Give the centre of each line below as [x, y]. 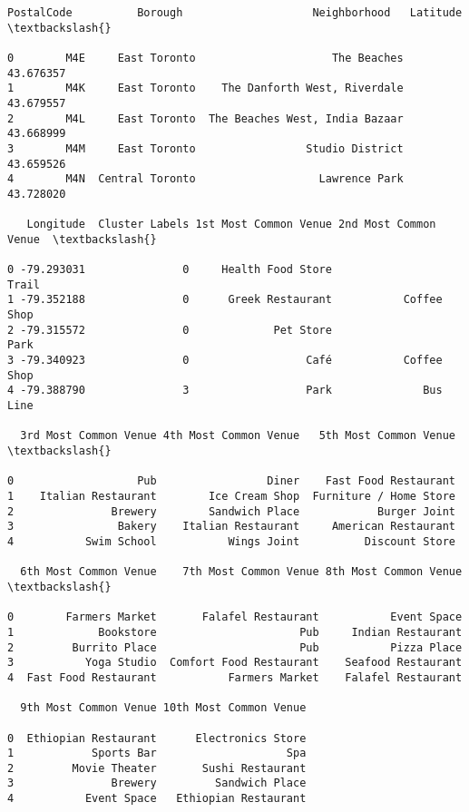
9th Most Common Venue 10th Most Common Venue [163, 708]
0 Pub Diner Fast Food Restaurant [231, 481]
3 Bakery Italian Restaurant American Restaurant [231, 527]
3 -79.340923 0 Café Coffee [225, 361]
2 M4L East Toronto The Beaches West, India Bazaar [205, 118]
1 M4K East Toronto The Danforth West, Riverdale [205, 88]
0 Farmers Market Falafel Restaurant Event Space [235, 617]
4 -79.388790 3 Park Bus [225, 391]
